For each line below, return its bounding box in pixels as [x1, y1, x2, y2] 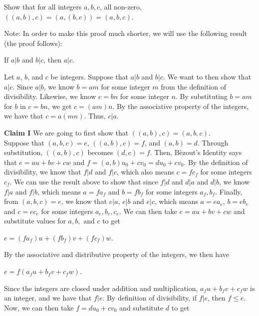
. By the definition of [184, 156, 248, 167]
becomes [87, 147, 113, 157]
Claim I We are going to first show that [4, 127, 129, 137]
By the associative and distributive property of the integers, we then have [4, 249, 229, 259]
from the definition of [161, 81, 227, 91]
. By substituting [175, 91, 228, 101]
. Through [197, 137, 229, 147]
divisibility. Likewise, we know [4, 91, 96, 101]
